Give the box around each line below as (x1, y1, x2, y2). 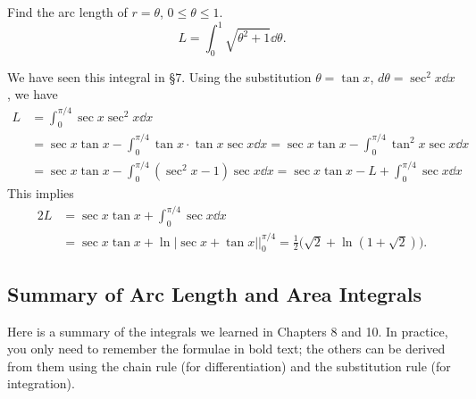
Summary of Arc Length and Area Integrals (7, 279, 422, 307)
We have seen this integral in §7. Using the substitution (7, 67, 312, 86)
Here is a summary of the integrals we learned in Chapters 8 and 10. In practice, (7, 321, 448, 340)
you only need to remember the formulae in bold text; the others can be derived (7, 339, 446, 358)
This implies (7, 184, 74, 203)
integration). (7, 374, 75, 393)
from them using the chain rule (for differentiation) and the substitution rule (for (7, 356, 451, 375)
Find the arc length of (7, 3, 128, 21)
